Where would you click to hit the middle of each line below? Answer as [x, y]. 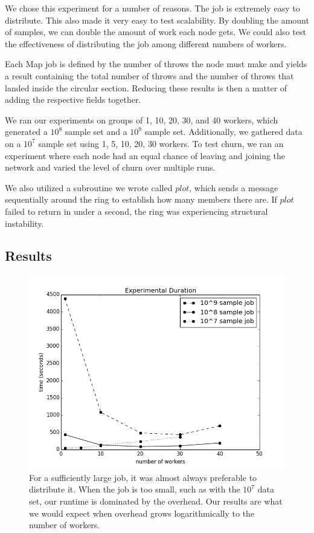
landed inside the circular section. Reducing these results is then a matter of [146, 87]
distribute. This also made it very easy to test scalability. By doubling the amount [157, 20]
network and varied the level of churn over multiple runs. [110, 167]
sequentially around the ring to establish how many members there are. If [141, 199]
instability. [24, 223]
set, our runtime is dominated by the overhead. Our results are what [156, 501]
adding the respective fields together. [73, 100]
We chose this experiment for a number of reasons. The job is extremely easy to [152, 8]
